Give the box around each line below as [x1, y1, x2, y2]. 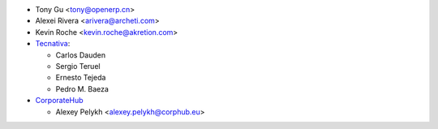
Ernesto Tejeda [55, 73, 106, 83]
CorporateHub [35, 96, 84, 105]
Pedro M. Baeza [55, 84, 109, 93]
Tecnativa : [35, 39, 71, 49]
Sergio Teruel [55, 61, 101, 71]
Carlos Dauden [55, 49, 105, 60]
